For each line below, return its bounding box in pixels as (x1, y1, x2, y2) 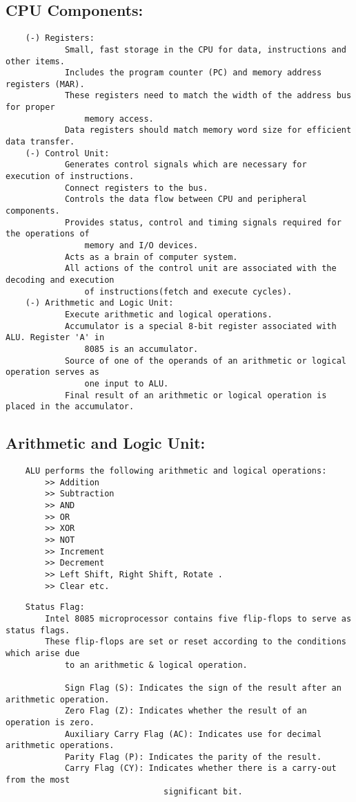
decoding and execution (6, 274, 115, 285)
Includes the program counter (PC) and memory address (64, 68, 322, 78)
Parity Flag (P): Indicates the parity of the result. (64, 752, 322, 762)
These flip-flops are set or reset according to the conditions (45, 637, 346, 647)
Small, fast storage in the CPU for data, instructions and (64, 44, 346, 55)
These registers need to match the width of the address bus (64, 91, 352, 101)
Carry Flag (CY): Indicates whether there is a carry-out (64, 763, 337, 774)
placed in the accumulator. (6, 402, 135, 412)
